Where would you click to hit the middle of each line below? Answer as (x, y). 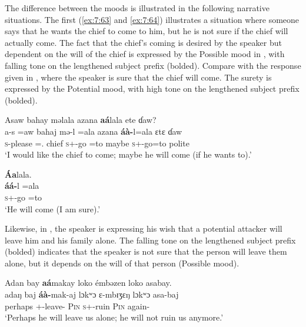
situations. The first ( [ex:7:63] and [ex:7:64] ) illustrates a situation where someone (152, 19)
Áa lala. (18, 174)
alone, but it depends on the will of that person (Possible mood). (122, 263)
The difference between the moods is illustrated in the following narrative (137, 8)
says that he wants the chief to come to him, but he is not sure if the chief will (147, 31)
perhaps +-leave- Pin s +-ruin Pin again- (77, 306)
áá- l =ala (22, 186)
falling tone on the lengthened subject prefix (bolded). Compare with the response (153, 65)
